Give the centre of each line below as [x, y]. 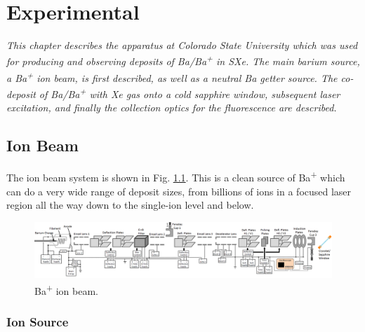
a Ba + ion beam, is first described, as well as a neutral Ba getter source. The [172, 76]
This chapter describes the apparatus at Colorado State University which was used [182, 45]
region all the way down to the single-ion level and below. [130, 205]
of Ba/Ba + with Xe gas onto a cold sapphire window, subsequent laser [190, 93]
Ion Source [38, 321]
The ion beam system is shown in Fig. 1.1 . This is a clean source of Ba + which [176, 176]
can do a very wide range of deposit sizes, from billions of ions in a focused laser [179, 191]
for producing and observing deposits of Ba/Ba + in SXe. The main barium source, [183, 60]
